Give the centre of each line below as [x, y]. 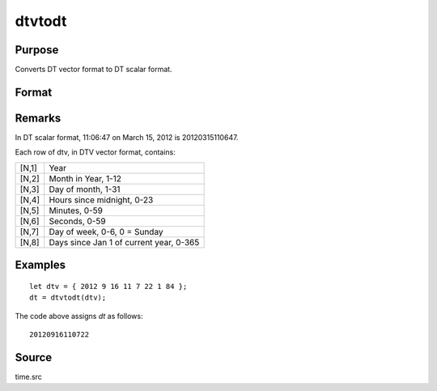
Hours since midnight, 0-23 [101, 200]
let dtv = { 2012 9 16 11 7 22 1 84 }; [108, 286]
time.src [28, 376]
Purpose [37, 50]
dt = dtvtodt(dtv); [68, 298]
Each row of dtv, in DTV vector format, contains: [95, 152]
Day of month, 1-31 [85, 189]
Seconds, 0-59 [77, 221]
